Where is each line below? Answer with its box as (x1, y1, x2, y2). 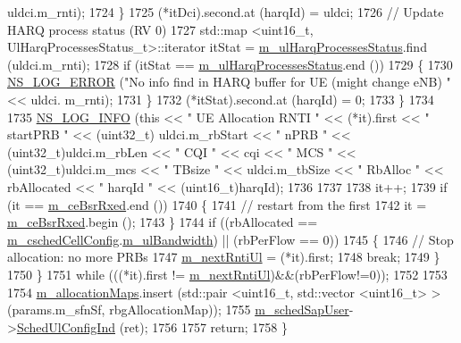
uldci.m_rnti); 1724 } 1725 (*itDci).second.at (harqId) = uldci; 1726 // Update (7, 3, 444, 21)
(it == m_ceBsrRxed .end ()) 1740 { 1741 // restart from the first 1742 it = (7, 195, 427, 213)
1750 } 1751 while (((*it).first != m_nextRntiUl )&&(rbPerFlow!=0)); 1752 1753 (7, 264, 448, 283)
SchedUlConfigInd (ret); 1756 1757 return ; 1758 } (16, 317, 289, 336)
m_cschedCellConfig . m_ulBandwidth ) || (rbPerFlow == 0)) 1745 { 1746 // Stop (7, 230, 454, 248)
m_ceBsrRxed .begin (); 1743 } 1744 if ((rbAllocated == (7, 213, 318, 231)
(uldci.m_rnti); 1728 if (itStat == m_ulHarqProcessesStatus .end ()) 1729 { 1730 (7, 54, 453, 73)
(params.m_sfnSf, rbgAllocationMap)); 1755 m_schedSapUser (7, 300, 349, 319)
